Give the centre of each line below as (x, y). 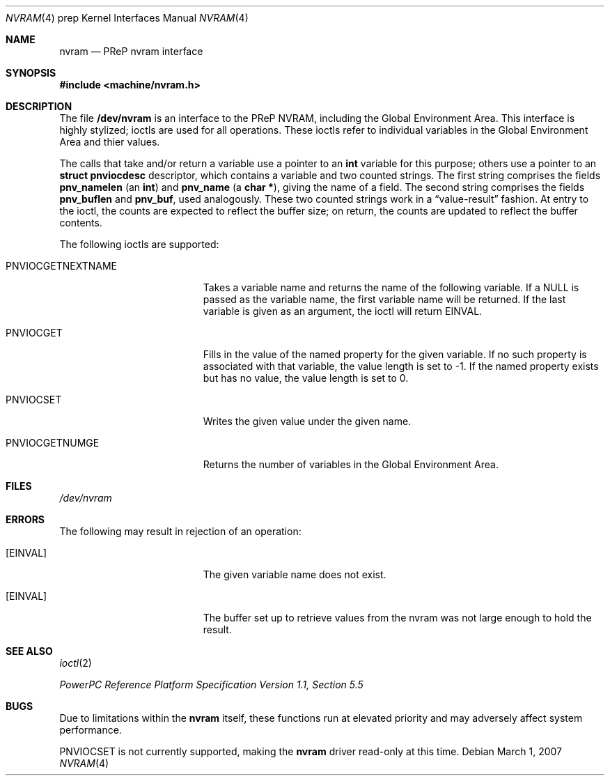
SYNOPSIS (31, 73)
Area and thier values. (110, 142)
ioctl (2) (76, 663)
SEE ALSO (29, 651)
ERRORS (25, 519)
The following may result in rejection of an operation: (180, 531)
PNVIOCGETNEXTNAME (62, 266)
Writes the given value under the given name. (307, 421)
